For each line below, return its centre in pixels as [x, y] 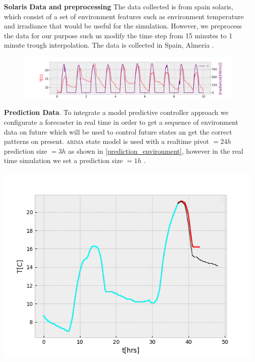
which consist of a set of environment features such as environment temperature [124, 16]
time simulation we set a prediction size [64, 160]
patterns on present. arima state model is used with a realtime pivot [107, 141]
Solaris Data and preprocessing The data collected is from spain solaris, [119, 6]
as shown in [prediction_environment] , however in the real [156, 151]
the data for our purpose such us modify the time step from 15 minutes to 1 [118, 35]
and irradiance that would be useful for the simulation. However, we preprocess [123, 26]
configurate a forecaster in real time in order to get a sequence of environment [121, 122]
